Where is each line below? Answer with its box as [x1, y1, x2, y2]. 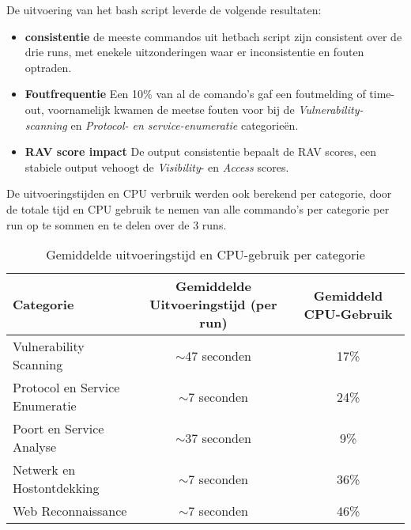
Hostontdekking [13, 479, 100, 498]
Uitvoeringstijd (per [149, 295, 277, 314]
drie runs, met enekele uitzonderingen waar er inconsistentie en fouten [25, 44, 364, 60]
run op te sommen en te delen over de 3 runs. [6, 216, 227, 233]
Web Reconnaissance [13, 502, 127, 521]
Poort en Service [13, 419, 104, 438]
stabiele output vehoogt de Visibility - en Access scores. [25, 158, 289, 175]
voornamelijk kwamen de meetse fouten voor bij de [47, 100, 295, 117]
